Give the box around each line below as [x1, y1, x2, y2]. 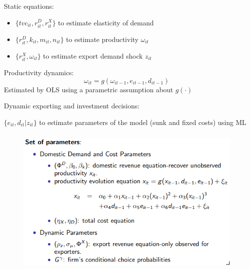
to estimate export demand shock [43, 50, 143, 61]
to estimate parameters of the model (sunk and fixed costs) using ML [39, 117, 247, 127]
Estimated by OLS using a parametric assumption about [4, 84, 173, 94]
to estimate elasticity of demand [58, 17, 154, 27]
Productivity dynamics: [4, 67, 74, 77]
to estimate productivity [66, 34, 139, 44]
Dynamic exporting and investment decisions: [4, 101, 140, 111]
